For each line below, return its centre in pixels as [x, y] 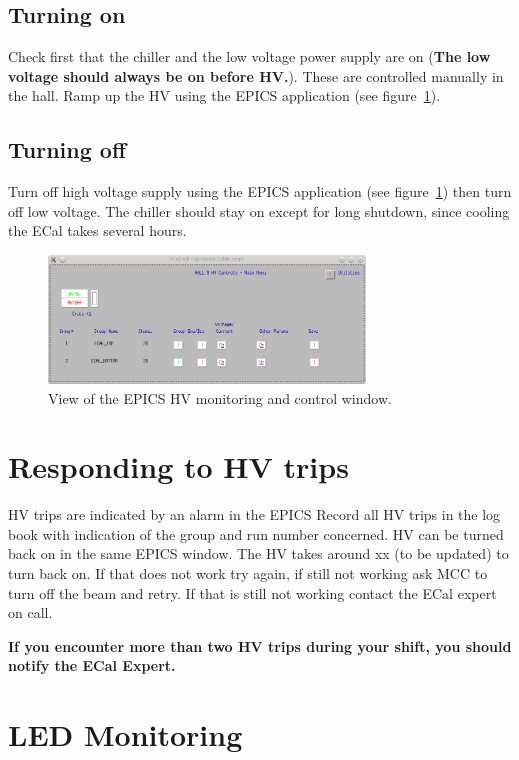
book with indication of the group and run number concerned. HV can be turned [256, 533]
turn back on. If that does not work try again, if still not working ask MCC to [248, 573]
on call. [30, 612]
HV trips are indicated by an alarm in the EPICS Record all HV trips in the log [254, 514]
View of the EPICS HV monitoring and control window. [220, 397]
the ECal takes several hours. [97, 230]
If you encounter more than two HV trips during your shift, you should [260, 645]
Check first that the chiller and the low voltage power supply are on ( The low [249, 56]
